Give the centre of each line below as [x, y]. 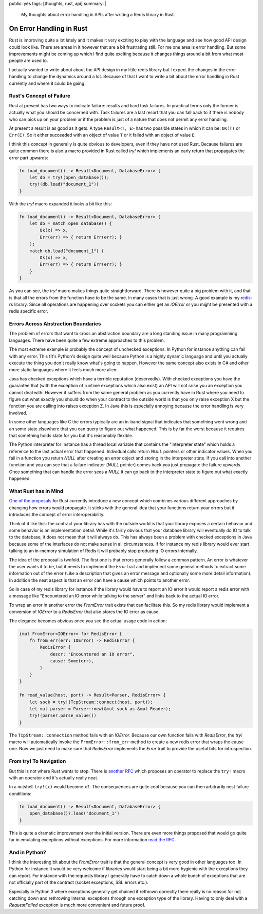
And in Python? [28, 852]
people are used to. [28, 60]
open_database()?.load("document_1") [75, 814]
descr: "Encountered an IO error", [92, 654]
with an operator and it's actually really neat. [54, 778]
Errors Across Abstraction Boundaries [55, 324]
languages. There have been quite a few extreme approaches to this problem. [87, 340]
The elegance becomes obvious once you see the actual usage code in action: [88, 621]
